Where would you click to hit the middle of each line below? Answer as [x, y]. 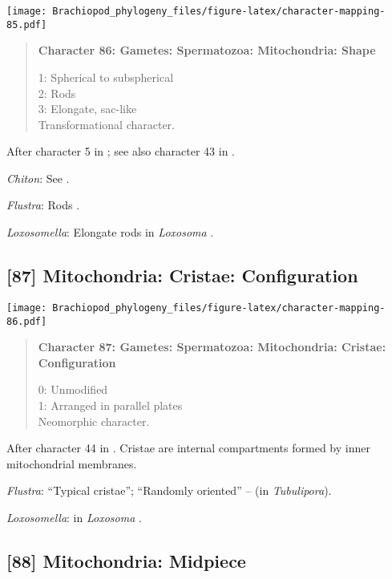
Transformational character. [106, 124]
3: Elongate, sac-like [87, 109]
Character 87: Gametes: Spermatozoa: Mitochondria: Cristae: [212, 347]
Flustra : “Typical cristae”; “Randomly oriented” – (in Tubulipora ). [169, 490]
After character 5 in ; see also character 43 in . [121, 151]
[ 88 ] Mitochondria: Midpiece [126, 560]
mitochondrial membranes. [72, 463]
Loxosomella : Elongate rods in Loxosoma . [110, 232]
